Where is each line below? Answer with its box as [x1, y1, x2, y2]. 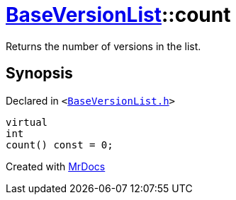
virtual [6, 116, 48, 128]
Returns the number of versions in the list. [6, 40, 201, 52]
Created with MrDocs [6, 160, 106, 172]
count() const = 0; [6, 139, 113, 151]
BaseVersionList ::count [6, 3, 231, 27]
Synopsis [6, 64, 73, 83]
